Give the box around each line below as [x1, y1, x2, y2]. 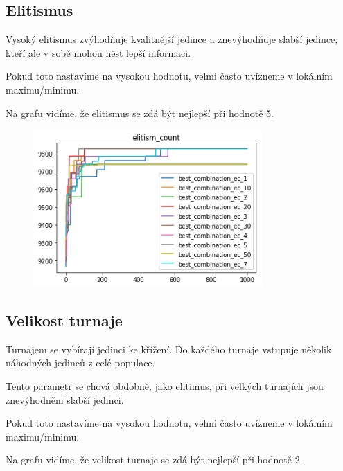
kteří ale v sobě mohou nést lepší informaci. [6, 45, 191, 60]
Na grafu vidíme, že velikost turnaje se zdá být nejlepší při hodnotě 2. [6, 452, 303, 467]
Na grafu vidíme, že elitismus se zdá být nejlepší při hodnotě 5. [6, 105, 274, 120]
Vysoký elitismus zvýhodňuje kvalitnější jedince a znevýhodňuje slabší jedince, [6, 32, 338, 46]
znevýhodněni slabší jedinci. [6, 392, 124, 407]
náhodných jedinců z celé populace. [6, 355, 155, 370]
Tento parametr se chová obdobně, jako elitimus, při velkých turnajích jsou [6, 378, 324, 393]
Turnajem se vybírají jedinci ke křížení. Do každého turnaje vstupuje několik [6, 341, 332, 356]
